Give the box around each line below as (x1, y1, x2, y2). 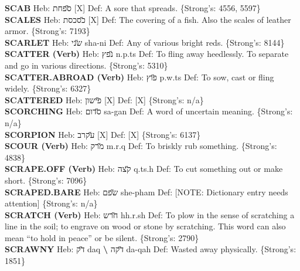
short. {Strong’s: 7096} (5, 174, 87, 186)
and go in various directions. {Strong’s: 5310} (5, 59, 168, 71)
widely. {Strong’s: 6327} (5, 82, 91, 94)
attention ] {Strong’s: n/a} (5, 197, 98, 209)
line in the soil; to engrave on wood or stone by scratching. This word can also (5, 220, 286, 232)
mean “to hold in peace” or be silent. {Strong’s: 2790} (5, 231, 199, 243)
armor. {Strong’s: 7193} (5, 25, 90, 37)
